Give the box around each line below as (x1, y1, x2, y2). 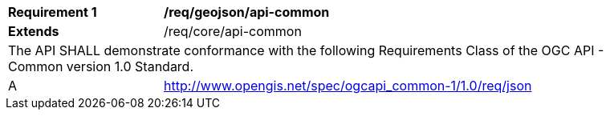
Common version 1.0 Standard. (8, 58, 194, 74)
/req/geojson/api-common (164, 4, 330, 20)
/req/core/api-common (164, 23, 302, 39)
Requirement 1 (8, 4, 97, 20)
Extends (8, 23, 59, 39)
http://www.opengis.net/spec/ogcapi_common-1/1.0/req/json (164, 78, 532, 94)
